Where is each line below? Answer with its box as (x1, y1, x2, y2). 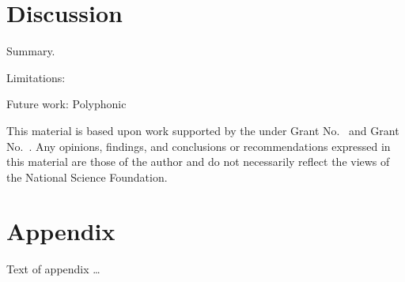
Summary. (6, 43, 55, 59)
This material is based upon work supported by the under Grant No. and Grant (6, 122, 399, 138)
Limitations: (6, 69, 66, 85)
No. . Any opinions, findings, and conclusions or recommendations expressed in (6, 137, 391, 154)
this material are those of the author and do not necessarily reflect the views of (6, 153, 390, 170)
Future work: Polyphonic (6, 96, 127, 112)
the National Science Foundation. (6, 168, 168, 185)
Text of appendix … (6, 261, 100, 277)
